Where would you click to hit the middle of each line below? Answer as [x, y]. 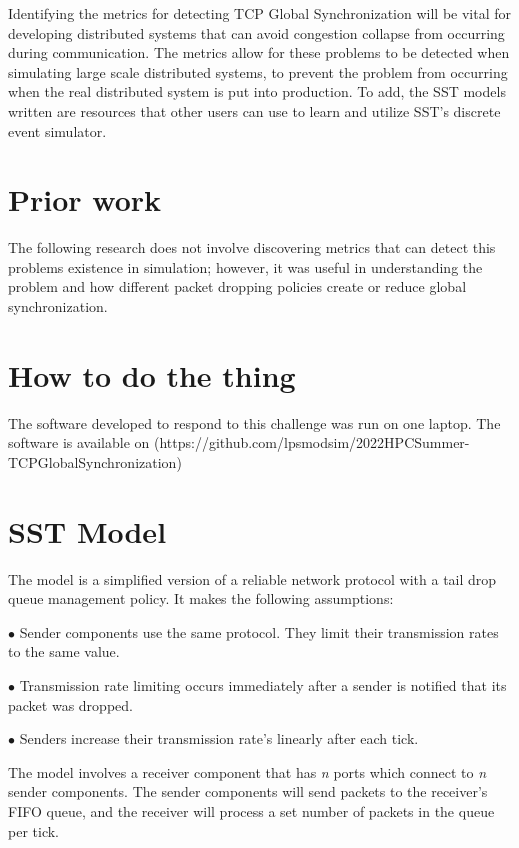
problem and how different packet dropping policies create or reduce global [237, 286]
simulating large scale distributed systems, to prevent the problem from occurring [258, 71]
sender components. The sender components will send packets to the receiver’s [248, 791]
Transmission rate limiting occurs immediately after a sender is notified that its [263, 685]
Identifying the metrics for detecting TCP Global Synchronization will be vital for [260, 13]
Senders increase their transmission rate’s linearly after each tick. [219, 738]
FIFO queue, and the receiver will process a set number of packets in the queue [251, 811]
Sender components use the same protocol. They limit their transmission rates [259, 631]
